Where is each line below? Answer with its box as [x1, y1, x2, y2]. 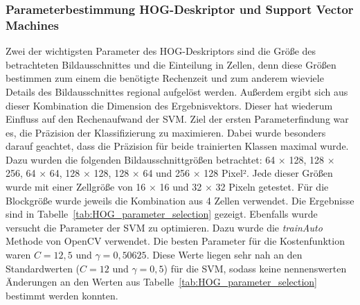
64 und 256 [143, 166, 190, 180]
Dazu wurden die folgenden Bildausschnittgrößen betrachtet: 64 [6, 152, 276, 166]
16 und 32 [159, 180, 202, 194]
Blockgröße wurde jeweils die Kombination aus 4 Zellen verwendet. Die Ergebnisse [6, 193, 354, 207]
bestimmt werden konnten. [6, 288, 118, 302]
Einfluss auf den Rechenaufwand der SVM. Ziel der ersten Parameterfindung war [6, 112, 349, 126]
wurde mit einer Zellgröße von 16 [6, 180, 146, 194]
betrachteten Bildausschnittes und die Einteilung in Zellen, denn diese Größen [6, 57, 336, 71]
